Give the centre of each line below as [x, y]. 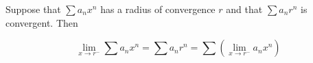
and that [244, 9]
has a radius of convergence [158, 9]
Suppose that [33, 9]
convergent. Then [42, 22]
